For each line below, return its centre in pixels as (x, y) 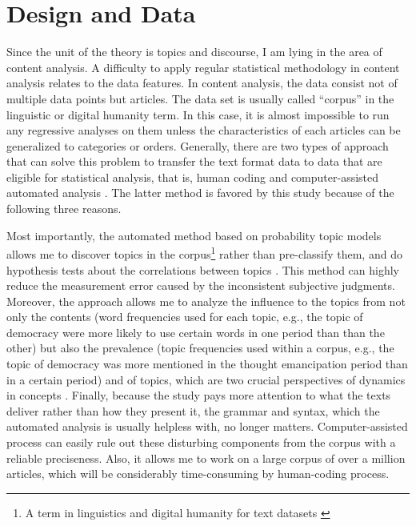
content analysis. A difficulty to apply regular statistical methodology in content (203, 67)
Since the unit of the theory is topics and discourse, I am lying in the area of (194, 52)
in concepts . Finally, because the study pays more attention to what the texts (199, 395)
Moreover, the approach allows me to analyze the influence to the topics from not (206, 301)
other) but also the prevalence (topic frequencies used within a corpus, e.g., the (200, 348)
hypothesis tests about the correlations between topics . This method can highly (203, 269)
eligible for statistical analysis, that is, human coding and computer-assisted (193, 177)
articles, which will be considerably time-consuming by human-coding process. (198, 474)
